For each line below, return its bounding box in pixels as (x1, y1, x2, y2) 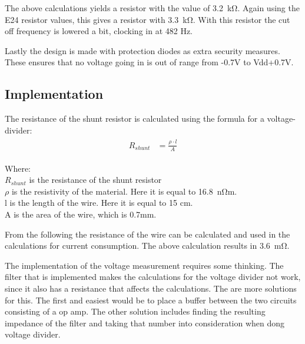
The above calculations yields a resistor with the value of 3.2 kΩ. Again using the (5, 2, 300, 14)
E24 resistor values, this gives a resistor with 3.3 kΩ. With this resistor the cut (5, 13, 290, 25)
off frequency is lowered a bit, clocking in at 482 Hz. (5, 25, 193, 37)
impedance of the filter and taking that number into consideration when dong (5, 316, 285, 329)
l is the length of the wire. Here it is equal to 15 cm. (5, 196, 193, 209)
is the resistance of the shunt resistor (29, 173, 162, 186)
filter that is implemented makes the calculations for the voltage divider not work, (5, 270, 301, 283)
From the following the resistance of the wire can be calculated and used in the (5, 228, 290, 240)
